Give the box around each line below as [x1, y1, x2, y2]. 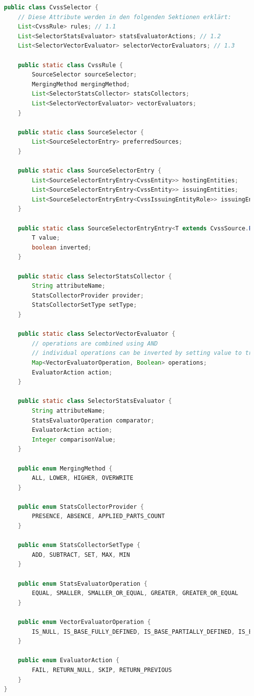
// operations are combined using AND [32, 340, 158, 347]
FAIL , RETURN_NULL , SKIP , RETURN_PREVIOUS [32, 666, 172, 673]
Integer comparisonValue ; [32, 436, 116, 443]
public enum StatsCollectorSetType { [18, 542, 141, 549]
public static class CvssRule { [18, 61, 123, 69]
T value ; [32, 234, 60, 242]
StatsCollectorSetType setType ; [32, 301, 137, 309]
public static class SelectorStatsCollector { [18, 273, 172, 280]
